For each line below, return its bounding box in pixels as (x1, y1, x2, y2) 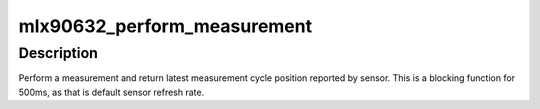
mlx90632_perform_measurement (18, 15, 313, 37)
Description (18, 44, 99, 62)
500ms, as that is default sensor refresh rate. (18, 86, 205, 98)
